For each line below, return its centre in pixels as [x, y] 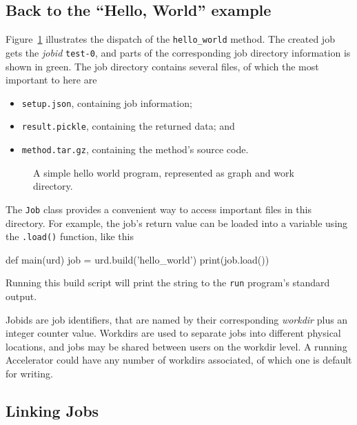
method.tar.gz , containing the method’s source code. [135, 149]
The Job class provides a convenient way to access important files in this [159, 209]
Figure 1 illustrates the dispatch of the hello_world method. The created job [170, 39]
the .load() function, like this [70, 236]
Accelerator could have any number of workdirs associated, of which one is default [179, 360]
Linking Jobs [52, 410]
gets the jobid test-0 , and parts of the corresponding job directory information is [178, 52]
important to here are [51, 80]
